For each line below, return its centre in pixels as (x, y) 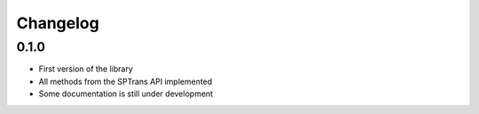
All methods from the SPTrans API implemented (126, 81)
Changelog (58, 23)
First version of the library (86, 69)
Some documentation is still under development (126, 94)
